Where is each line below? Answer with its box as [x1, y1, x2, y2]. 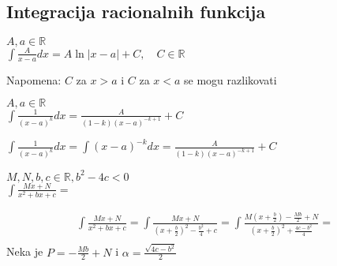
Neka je [6, 243, 43, 260]
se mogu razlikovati [184, 71, 277, 88]
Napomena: [6, 71, 62, 88]
